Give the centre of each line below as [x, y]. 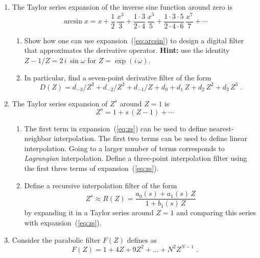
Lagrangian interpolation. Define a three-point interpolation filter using [136, 158]
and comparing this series [216, 212]
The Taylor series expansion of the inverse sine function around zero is [122, 7]
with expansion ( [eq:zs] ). [63, 222]
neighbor [38, 138]
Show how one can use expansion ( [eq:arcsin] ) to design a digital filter [134, 40]
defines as [142, 239]
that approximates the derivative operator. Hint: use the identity [127, 50]
